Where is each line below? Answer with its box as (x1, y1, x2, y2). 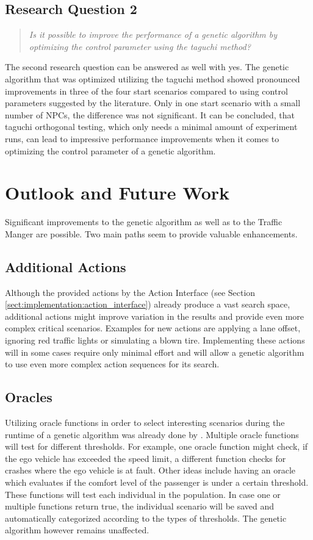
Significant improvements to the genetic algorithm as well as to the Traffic (5, 215, 282, 228)
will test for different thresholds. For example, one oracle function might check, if (5, 440, 308, 453)
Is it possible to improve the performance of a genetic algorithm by (29, 28, 277, 41)
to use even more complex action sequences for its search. (5, 358, 220, 370)
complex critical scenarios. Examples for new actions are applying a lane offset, (5, 322, 301, 334)
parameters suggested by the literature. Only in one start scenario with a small (5, 96, 301, 109)
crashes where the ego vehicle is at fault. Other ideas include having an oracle (5, 464, 296, 477)
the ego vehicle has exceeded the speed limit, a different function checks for (5, 452, 286, 464)
